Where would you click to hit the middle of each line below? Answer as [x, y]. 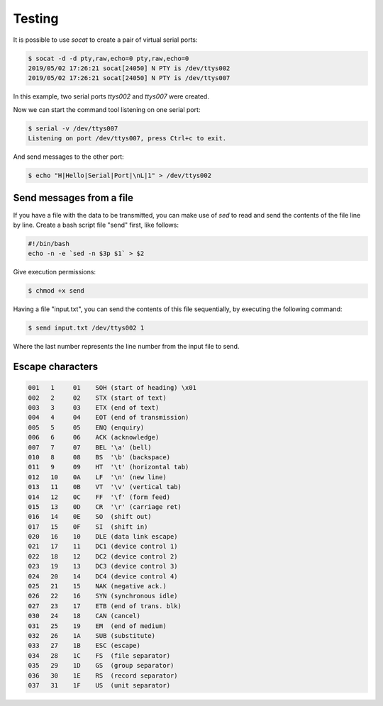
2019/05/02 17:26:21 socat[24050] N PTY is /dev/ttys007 [129, 78]
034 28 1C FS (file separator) [99, 655]
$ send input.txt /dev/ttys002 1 [86, 328]
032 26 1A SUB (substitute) [92, 635]
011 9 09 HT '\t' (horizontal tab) [109, 467]
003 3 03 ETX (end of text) [94, 408]
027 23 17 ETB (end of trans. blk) [105, 606]
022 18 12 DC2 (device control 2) [103, 556]
